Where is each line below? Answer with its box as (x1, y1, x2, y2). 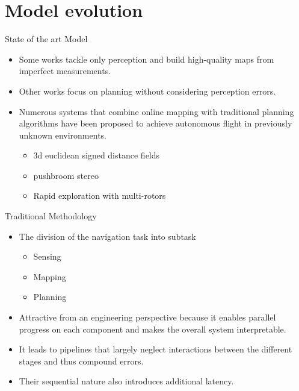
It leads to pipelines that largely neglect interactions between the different (19, 343, 292, 355)
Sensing (33, 250, 61, 263)
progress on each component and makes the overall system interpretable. (19, 322, 286, 335)
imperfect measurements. (19, 64, 111, 77)
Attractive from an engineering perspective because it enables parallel (19, 311, 276, 324)
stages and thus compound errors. (19, 354, 144, 367)
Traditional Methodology (5, 210, 97, 222)
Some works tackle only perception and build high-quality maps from (19, 52, 274, 65)
